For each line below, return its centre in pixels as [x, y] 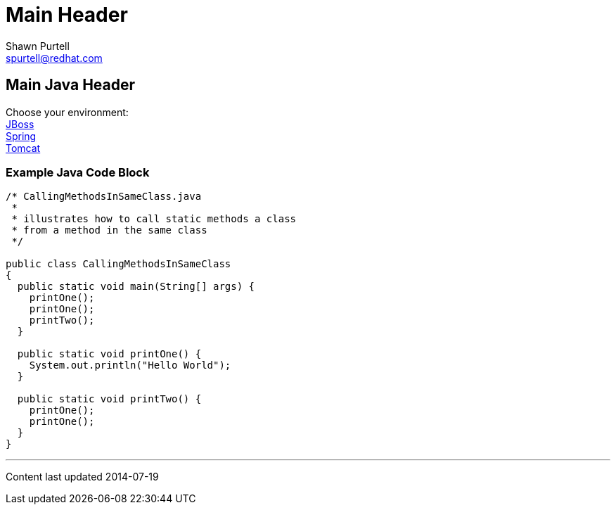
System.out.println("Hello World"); [130, 365]
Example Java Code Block [78, 172]
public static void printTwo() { [109, 399]
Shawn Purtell [38, 46]
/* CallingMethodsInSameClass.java [104, 197]
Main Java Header [71, 85]
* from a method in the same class [109, 230]
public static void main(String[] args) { [136, 287]
